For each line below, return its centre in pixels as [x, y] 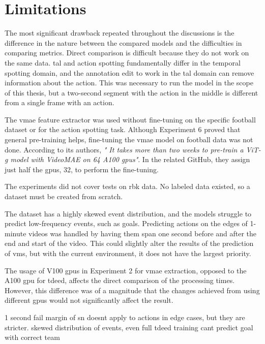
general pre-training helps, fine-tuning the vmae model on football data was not [129, 139]
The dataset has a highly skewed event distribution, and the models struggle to [128, 213]
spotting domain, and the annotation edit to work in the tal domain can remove [129, 72]
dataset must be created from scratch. [64, 196]
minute [16, 233]
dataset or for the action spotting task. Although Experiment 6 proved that [123, 129]
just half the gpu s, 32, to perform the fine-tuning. [82, 169]
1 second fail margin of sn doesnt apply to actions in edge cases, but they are [125, 317]
